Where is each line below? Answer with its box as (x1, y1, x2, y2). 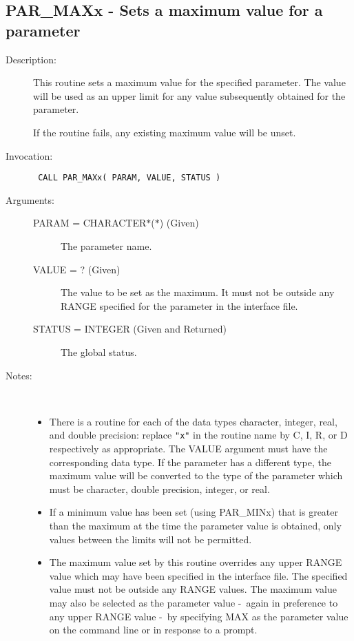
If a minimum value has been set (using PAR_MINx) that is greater (49, 505, 338, 519)
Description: (6, 52, 56, 66)
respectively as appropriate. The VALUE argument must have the (49, 441, 328, 455)
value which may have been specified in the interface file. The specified (49, 568, 348, 582)
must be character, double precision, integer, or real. (49, 481, 270, 496)
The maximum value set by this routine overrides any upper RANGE (49, 555, 342, 569)
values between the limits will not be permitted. (49, 532, 252, 546)
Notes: (6, 368, 32, 382)
